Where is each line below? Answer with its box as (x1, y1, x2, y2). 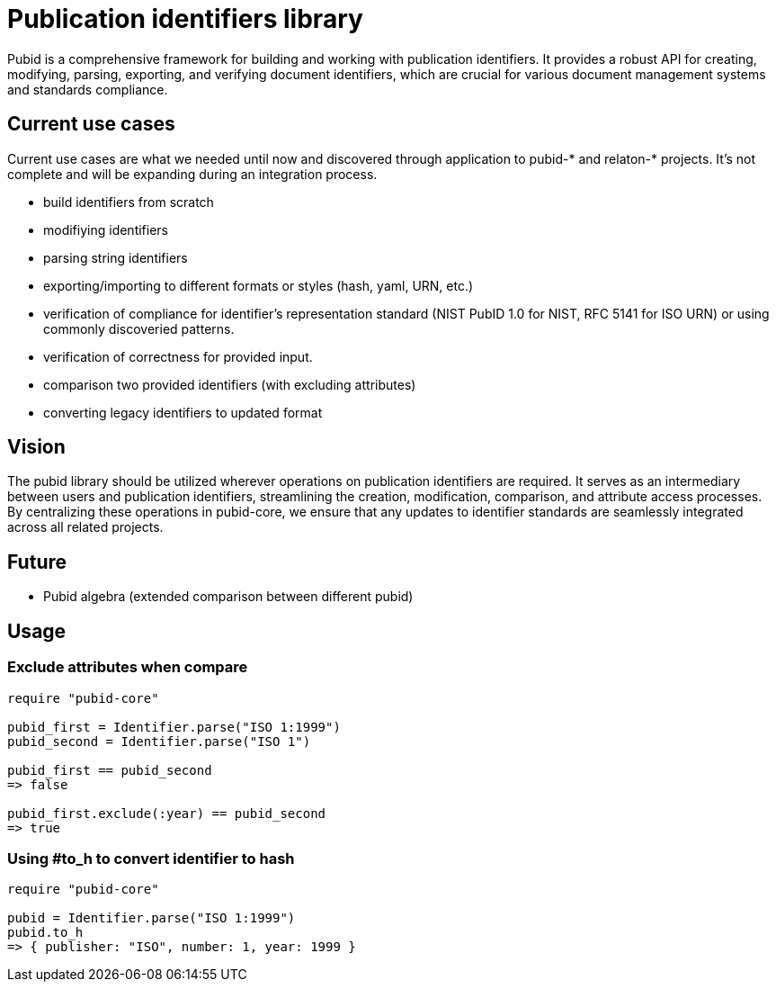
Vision (7, 436, 66, 459)
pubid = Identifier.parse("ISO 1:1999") (7, 911, 296, 926)
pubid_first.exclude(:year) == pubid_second (7, 805, 326, 821)
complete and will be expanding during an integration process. (7, 166, 378, 182)
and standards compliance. (7, 81, 168, 97)
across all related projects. (7, 519, 164, 535)
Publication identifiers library (7, 4, 363, 34)
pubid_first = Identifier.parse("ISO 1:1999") (7, 719, 341, 734)
